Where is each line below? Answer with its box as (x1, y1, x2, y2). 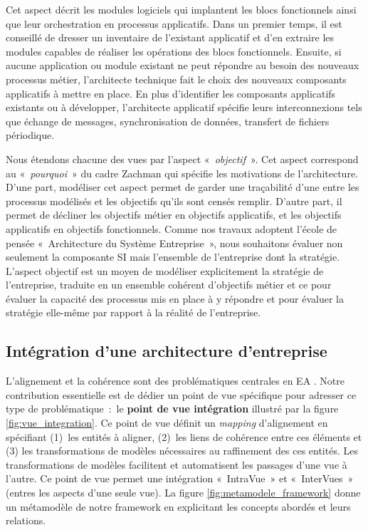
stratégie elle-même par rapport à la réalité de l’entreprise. (6, 305, 261, 320)
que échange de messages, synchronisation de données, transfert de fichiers (6, 113, 330, 128)
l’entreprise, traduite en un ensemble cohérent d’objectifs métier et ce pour (6, 277, 332, 292)
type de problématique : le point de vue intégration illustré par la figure (6, 401, 339, 416)
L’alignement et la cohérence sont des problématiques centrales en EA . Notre (6, 373, 345, 388)
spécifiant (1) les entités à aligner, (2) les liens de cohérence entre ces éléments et (6, 429, 362, 444)
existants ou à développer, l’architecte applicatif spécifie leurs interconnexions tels (6, 100, 362, 115)
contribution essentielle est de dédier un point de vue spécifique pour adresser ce (6, 387, 357, 402)
